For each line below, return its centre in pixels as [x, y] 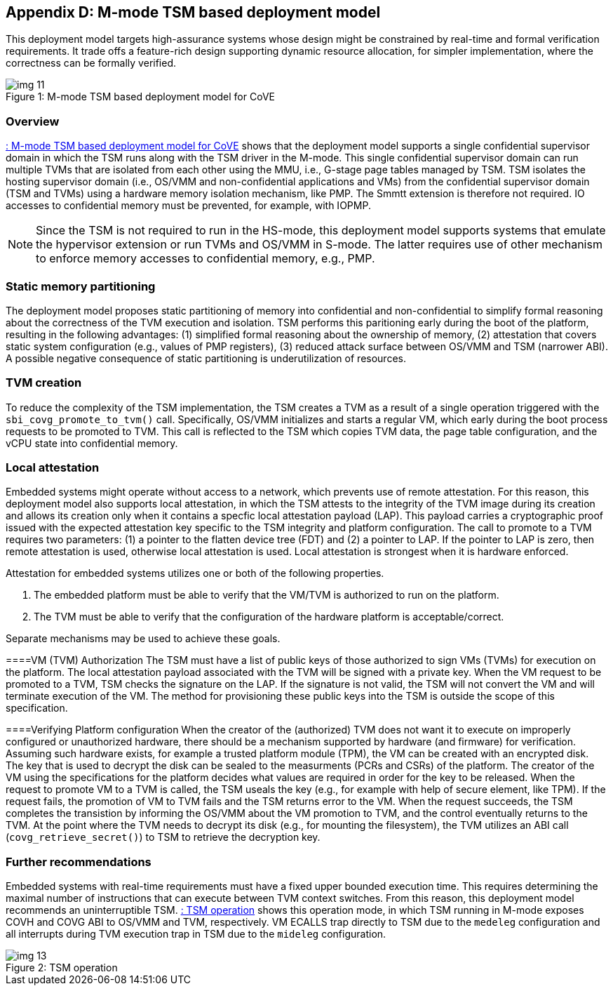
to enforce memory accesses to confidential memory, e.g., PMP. [206, 259]
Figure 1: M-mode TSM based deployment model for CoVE [140, 97]
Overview [33, 121]
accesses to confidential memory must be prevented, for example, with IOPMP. [188, 206]
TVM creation [44, 383]
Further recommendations [79, 862]
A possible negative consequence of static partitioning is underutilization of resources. [206, 358]
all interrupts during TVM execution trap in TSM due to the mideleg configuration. [196, 934]
